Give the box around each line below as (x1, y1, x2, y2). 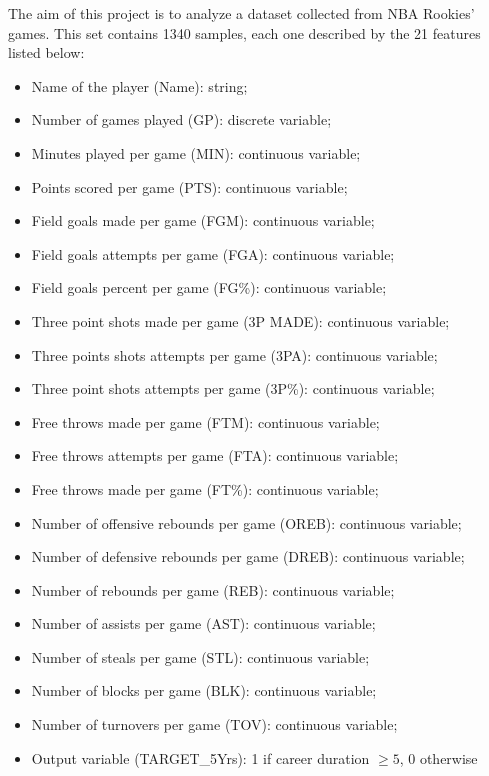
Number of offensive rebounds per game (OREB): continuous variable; (31, 512, 462, 533)
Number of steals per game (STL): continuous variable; (31, 646, 370, 667)
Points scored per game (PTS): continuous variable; (31, 176, 348, 197)
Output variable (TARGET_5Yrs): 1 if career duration (31, 747, 370, 768)
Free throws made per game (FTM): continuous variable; (31, 411, 380, 432)
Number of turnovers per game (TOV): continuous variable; (31, 714, 398, 735)
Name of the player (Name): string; (31, 75, 248, 96)
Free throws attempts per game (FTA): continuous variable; (31, 445, 399, 466)
